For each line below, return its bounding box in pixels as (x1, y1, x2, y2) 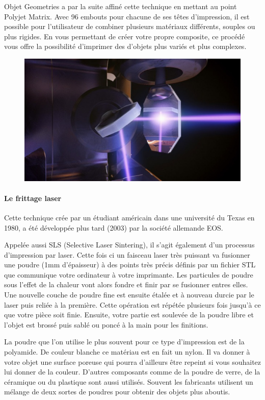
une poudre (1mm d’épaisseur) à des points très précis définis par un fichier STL (4, 259, 256, 270)
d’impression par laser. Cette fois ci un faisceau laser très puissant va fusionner (4, 249, 250, 260)
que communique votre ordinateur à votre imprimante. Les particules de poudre (4, 269, 253, 280)
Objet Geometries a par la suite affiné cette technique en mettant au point (4, 1, 237, 11)
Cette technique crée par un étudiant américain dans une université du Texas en (4, 212, 255, 222)
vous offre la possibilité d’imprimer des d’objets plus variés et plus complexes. (4, 41, 247, 52)
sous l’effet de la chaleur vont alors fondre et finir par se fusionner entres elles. (4, 279, 248, 290)
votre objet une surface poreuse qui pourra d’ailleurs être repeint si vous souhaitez (4, 356, 261, 367)
